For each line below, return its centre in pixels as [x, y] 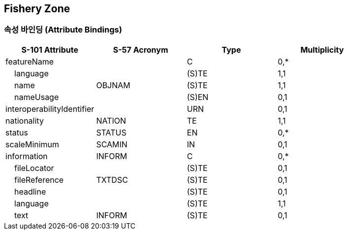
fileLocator [34, 168]
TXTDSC [112, 180]
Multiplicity [322, 50]
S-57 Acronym [141, 50]
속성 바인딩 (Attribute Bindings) [63, 30]
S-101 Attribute [50, 50]
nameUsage [37, 97]
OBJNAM [113, 85]
